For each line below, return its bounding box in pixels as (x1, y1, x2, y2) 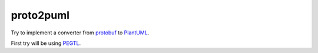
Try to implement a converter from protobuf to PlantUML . (11, 29, 150, 36)
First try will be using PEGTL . (11, 40, 81, 47)
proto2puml (11, 9, 70, 22)
